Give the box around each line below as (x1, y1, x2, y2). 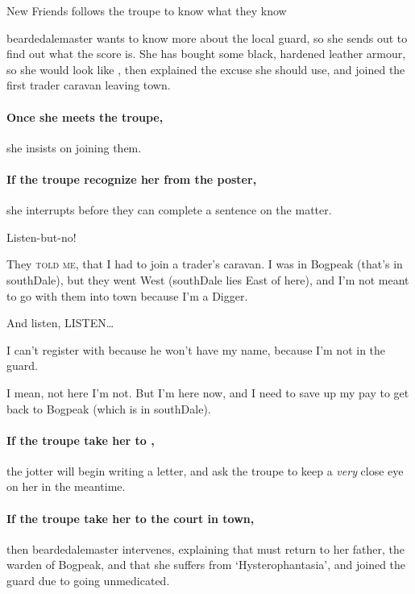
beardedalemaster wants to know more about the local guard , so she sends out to (6, 29, 408, 46)
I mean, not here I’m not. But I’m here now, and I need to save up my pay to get (6, 384, 409, 401)
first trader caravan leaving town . (6, 77, 171, 93)
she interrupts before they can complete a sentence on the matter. (6, 201, 332, 218)
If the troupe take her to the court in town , (6, 509, 255, 526)
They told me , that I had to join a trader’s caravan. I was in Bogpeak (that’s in (6, 255, 403, 272)
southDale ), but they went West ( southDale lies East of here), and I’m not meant (6, 271, 409, 288)
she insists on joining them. (6, 139, 142, 156)
